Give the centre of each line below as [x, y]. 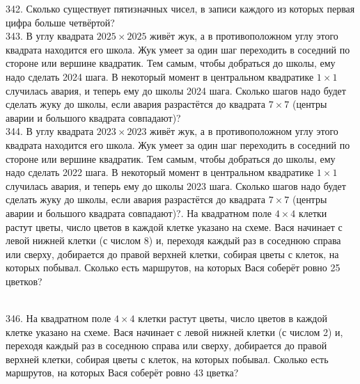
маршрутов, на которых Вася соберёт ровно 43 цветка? [122, 373]
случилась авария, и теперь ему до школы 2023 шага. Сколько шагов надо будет [176, 185]
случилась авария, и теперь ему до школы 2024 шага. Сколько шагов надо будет [176, 90]
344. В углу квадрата [50, 131]
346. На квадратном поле [58, 318]
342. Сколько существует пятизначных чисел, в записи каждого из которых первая [180, 8]
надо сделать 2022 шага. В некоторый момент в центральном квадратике [160, 172]
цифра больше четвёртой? [60, 22]
